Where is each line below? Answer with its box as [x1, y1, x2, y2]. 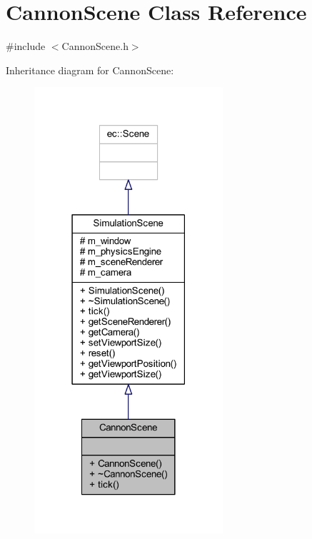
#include [6, 39, 46, 54]
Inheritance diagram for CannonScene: [6, 62, 174, 77]
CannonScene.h [61, 39, 129, 54]
